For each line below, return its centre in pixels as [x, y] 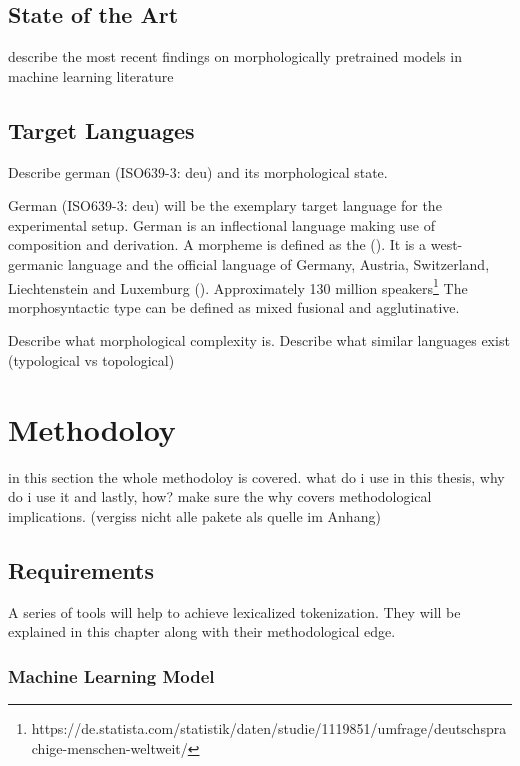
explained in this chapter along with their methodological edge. [202, 631]
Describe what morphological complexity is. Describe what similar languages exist [259, 340]
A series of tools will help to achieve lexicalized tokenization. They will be [234, 611]
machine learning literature [91, 75]
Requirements [81, 569]
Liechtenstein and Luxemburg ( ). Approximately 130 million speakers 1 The [238, 286]
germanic [36, 263]
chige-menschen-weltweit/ [109, 747]
